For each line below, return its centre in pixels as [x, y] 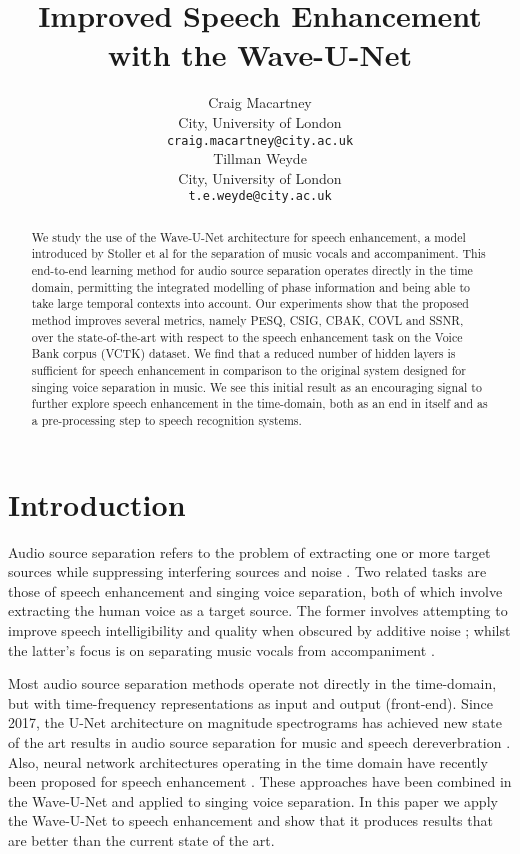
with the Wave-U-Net [260, 54]
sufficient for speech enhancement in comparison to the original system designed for [248, 370]
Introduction [97, 503]
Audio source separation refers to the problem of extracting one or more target [249, 551]
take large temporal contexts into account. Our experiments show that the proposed [250, 303]
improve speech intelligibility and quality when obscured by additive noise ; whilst [259, 629]
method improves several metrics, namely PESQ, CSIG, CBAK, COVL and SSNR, [247, 320]
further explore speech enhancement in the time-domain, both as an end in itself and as [259, 403]
